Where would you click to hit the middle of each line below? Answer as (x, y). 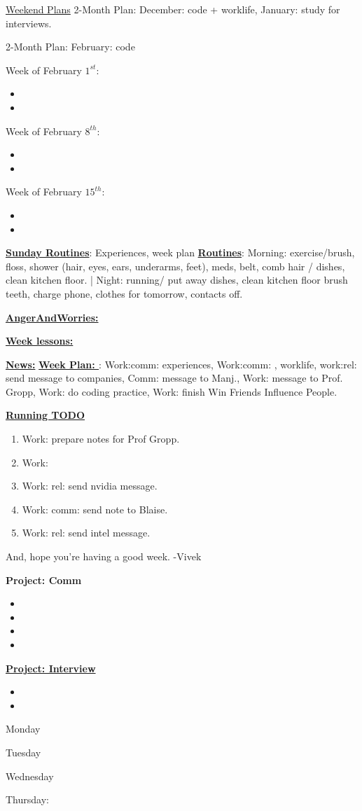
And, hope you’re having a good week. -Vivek (104, 556)
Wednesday (30, 776)
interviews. (29, 23)
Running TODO (46, 415)
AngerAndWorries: (52, 317)
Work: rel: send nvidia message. (90, 486)
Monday (23, 729)
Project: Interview (51, 668)
